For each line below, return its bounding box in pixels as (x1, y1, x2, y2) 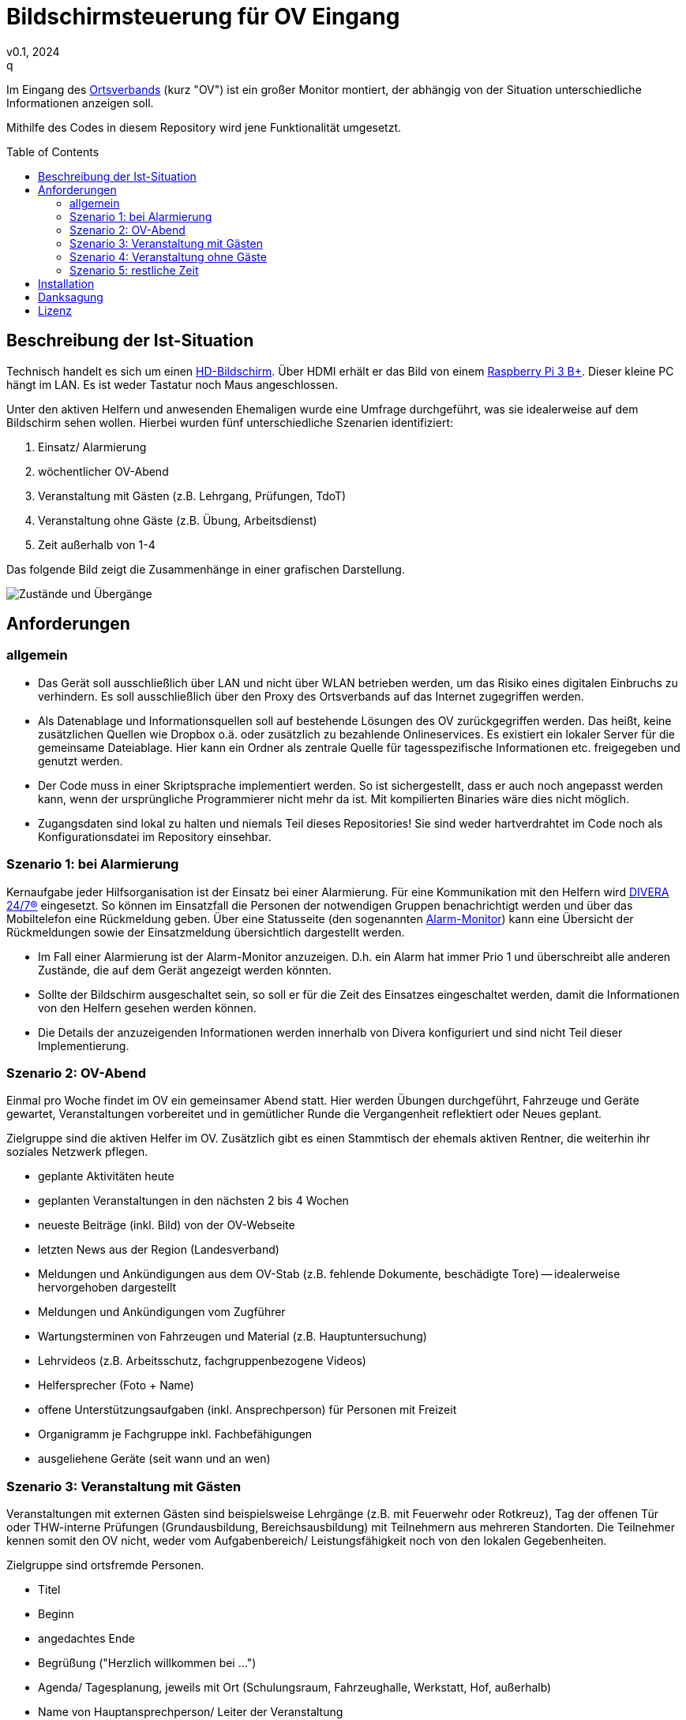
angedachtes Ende (38, 1632, 135, 1646)
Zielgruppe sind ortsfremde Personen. (6, 1558, 204, 1572)
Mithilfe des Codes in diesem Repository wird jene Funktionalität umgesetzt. (6, 120, 402, 134)
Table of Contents (6, 144, 99, 159)
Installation (38, 276, 95, 290)
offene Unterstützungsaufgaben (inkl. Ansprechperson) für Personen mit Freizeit (38, 1403, 457, 1417)
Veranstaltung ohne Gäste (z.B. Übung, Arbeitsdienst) (38, 513, 317, 527)
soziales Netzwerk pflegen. (6, 1145, 148, 1159)
